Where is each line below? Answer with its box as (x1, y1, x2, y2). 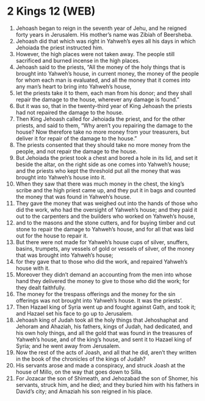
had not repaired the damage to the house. (15, 109, 124, 116)
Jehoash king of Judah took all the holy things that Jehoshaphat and (15, 316, 189, 323)
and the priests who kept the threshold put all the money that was (15, 167, 181, 175)
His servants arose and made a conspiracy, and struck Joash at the (15, 361, 185, 369)
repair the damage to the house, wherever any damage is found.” (15, 96, 179, 103)
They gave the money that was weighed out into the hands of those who (15, 200, 198, 207)
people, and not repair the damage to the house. (15, 148, 138, 155)
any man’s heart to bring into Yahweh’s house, (15, 82, 132, 90)
